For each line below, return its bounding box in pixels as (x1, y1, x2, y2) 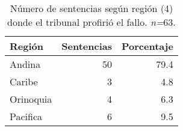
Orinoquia (10, 92, 52, 106)
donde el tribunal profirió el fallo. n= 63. (7, 15, 176, 29)
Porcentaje (121, 39, 173, 53)
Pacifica (10, 109, 43, 123)
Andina (10, 57, 41, 71)
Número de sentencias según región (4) (10, 1, 173, 15)
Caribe (10, 75, 38, 88)
